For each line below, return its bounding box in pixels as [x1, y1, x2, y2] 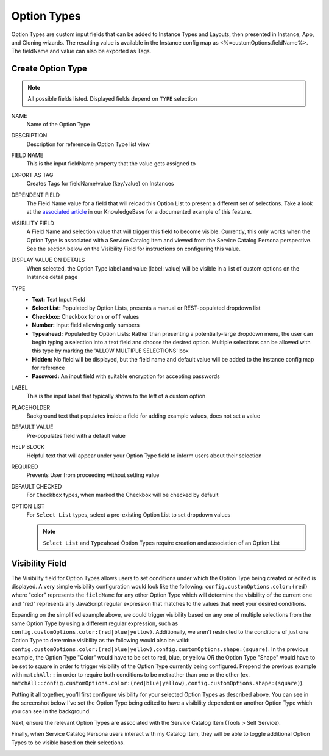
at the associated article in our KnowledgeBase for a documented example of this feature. [26, 208, 252, 216]
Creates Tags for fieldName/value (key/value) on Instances [26, 180, 174, 187]
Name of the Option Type [26, 120, 90, 128]
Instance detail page [26, 274, 78, 281]
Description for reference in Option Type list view [26, 140, 150, 148]
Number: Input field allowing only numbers [32, 321, 140, 329]
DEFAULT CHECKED [11, 482, 62, 490]
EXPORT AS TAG [11, 171, 54, 178]
